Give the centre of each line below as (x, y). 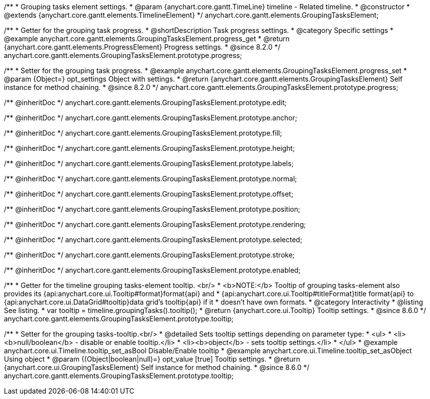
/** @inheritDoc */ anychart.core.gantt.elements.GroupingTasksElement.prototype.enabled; (152, 270)
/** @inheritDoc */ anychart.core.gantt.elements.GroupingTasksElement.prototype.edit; (145, 102)
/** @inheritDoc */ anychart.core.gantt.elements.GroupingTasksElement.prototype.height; (150, 148)
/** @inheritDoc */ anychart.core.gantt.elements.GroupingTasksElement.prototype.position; (152, 209)
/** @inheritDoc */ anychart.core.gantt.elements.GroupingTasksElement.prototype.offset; (149, 194)
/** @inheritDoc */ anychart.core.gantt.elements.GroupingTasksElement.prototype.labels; (149, 163)
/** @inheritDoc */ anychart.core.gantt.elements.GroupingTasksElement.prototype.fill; (143, 133)
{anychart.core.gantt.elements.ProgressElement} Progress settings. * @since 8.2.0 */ (142, 47)
